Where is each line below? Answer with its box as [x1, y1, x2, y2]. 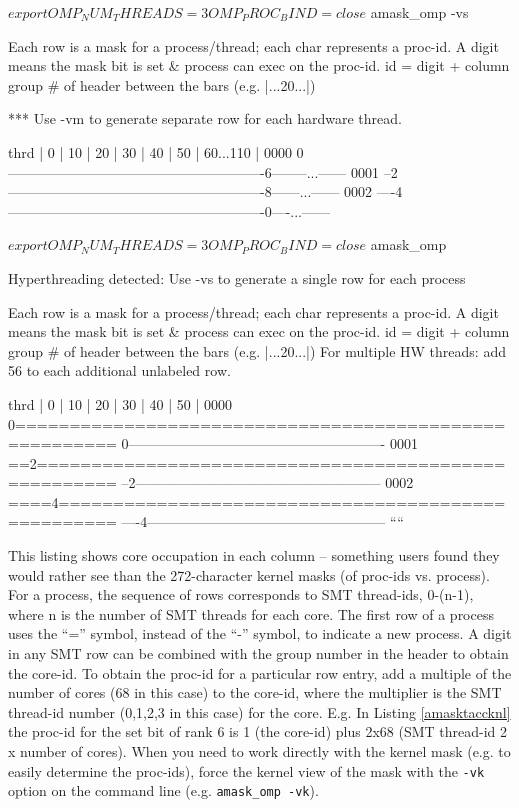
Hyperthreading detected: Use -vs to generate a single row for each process [8, 267, 466, 288]
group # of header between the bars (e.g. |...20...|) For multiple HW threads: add [8, 340, 506, 361]
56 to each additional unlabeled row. [8, 360, 231, 381]
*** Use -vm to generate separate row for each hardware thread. [8, 108, 402, 129]
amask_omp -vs [370, 2, 469, 22]
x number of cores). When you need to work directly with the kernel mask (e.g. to [8, 741, 511, 761]
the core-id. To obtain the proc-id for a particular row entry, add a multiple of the [8, 662, 512, 683]
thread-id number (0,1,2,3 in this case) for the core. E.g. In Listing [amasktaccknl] [8, 701, 511, 722]
